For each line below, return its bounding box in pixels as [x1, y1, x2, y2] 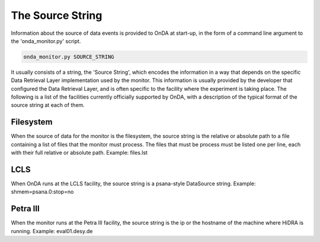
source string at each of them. [11, 102, 85, 109]
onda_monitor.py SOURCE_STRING [23, 53, 115, 60]
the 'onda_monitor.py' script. [11, 37, 81, 44]
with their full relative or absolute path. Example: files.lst [11, 149, 148, 156]
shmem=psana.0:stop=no [11, 188, 74, 195]
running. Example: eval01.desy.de [11, 227, 93, 234]
